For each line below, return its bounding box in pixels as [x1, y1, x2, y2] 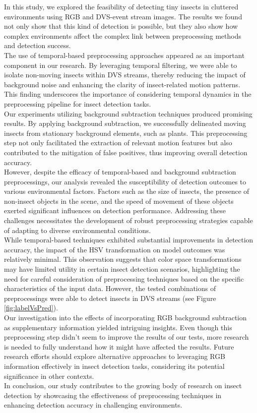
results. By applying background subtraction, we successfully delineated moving [4, 118, 246, 128]
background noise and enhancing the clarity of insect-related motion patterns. [4, 79, 241, 89]
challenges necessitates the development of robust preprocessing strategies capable [4, 215, 253, 226]
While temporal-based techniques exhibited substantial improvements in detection [4, 235, 254, 245]
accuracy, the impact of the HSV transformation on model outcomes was [4, 244, 225, 254]
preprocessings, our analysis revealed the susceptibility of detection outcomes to [4, 176, 247, 186]
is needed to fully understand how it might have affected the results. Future [4, 341, 234, 352]
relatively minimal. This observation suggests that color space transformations [4, 254, 242, 264]
